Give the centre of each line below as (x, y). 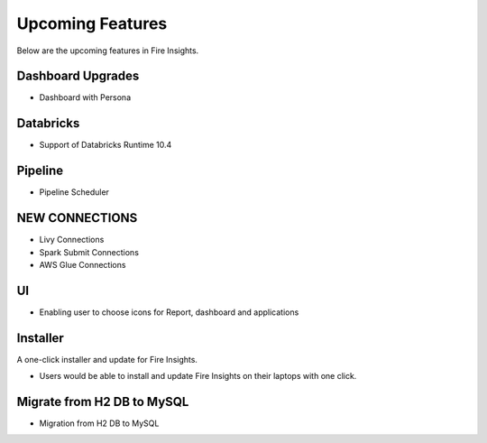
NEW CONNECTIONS (77, 218)
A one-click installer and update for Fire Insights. (107, 359)
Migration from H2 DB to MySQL (99, 423)
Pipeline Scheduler (74, 192)
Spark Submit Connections (89, 252)
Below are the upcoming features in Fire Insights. (108, 51)
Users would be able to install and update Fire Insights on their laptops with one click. (198, 376)
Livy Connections (72, 240)
